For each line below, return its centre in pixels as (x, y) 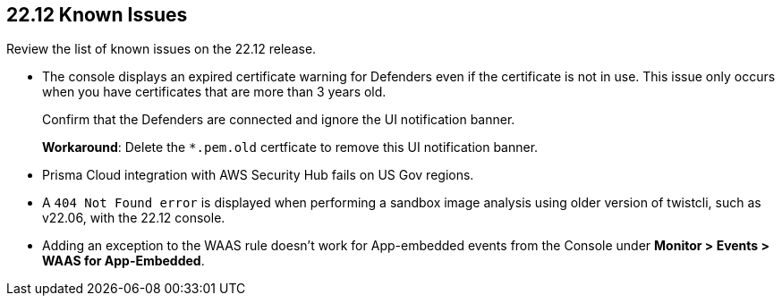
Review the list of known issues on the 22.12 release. (161, 49)
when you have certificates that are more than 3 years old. (214, 92)
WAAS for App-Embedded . (123, 261)
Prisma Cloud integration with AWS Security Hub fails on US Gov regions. (258, 175)
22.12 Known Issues (97, 15)
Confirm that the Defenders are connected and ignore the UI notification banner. (279, 120)
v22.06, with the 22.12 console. (134, 218)
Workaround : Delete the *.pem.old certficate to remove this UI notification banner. (290, 147)
